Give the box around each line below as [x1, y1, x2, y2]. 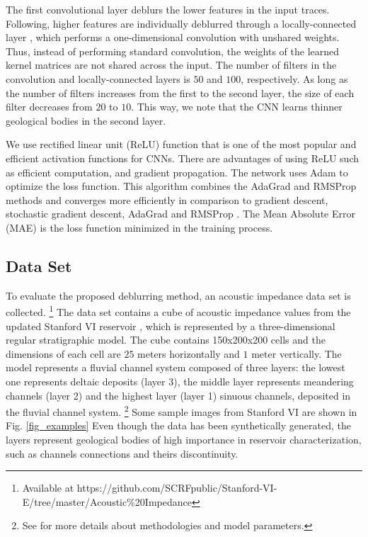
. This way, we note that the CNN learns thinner [131, 99, 343, 114]
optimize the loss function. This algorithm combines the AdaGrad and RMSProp [6, 179, 357, 193]
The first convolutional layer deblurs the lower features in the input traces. [6, 2, 330, 16]
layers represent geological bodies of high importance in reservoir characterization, [6, 431, 362, 446]
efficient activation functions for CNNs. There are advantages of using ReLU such [6, 150, 360, 165]
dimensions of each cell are [6, 346, 121, 361]
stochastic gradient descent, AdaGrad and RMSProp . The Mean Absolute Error [6, 206, 355, 221]
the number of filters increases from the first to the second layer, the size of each [6, 85, 355, 100]
